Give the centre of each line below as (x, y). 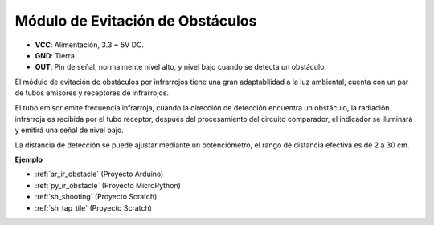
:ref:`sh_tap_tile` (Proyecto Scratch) (94, 207)
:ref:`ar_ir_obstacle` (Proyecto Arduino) (99, 174)
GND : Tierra (55, 55)
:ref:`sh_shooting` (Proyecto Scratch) (96, 197)
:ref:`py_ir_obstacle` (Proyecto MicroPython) (108, 185)
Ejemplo (29, 159)
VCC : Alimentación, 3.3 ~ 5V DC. (90, 45)
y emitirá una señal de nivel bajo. (69, 130)
